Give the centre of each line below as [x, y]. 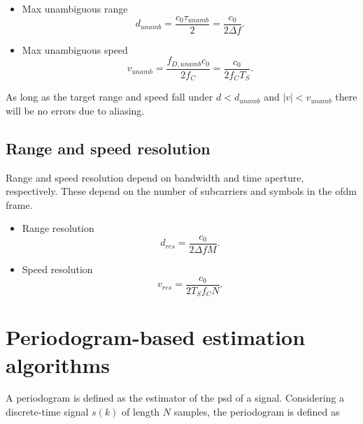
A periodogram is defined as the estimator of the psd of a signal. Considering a [175, 398]
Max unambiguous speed [75, 49]
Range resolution [58, 228]
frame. [19, 204]
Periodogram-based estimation [156, 337]
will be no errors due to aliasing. [75, 110]
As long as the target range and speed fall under [109, 97]
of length [141, 412]
